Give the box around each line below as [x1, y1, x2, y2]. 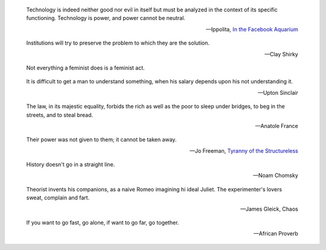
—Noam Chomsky [252, 172, 298, 179]
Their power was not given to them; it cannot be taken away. [26, 136, 177, 143]
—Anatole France [255, 122, 298, 129]
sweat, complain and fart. [26, 194, 90, 202]
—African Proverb [254, 230, 298, 237]
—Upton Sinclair [257, 89, 298, 96]
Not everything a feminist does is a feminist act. [26, 64, 145, 71]
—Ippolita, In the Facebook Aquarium [205, 25, 298, 33]
